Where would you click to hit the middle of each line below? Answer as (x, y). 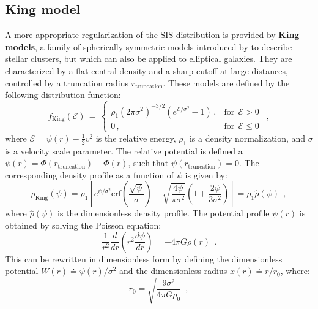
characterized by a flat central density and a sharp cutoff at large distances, (146, 70)
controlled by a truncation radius (67, 82)
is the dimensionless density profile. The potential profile (163, 213)
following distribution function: (63, 95)
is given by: (206, 174)
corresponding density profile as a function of (90, 174)
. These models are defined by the (226, 82)
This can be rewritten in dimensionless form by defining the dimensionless (144, 258)
